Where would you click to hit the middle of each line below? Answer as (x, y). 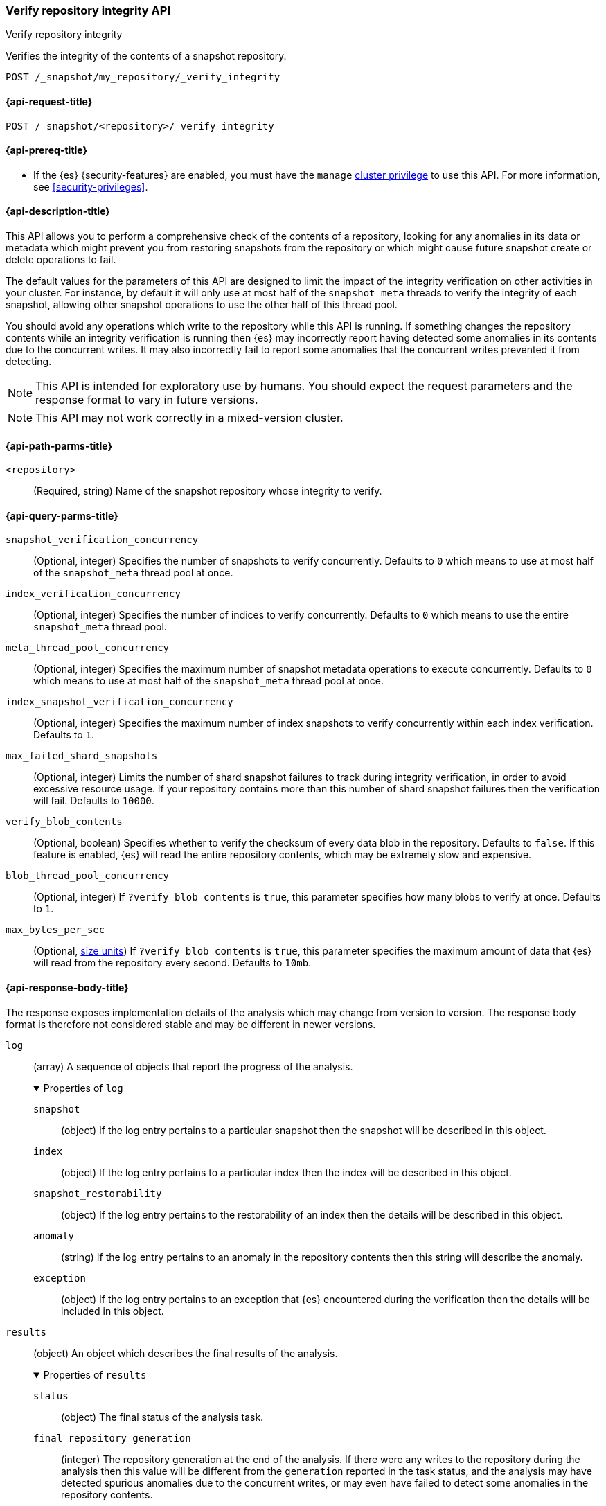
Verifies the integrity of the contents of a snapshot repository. (146, 56)
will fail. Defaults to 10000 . (94, 801)
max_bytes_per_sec (55, 930)
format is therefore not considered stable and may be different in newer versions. (191, 1024)
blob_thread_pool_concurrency (88, 876)
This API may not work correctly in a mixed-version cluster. (189, 418)
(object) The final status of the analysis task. (162, 1417)
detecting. (29, 362)
